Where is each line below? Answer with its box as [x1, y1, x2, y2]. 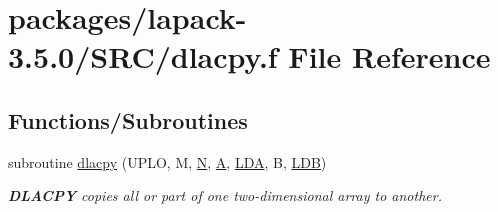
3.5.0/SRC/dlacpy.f [8, 36, 278, 77]
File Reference [288, 36, 491, 77]
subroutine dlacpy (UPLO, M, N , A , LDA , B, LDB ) [8, 151, 327, 172]
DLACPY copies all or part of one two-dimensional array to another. [8, 185, 442, 206]
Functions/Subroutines [8, 104, 248, 135]
